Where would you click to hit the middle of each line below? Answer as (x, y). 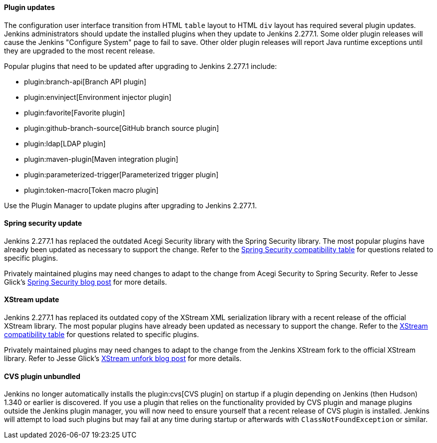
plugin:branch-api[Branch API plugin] (85, 81)
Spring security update (43, 223)
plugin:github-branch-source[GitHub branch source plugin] (122, 128)
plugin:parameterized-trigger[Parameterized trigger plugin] (121, 174)
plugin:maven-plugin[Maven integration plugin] (101, 159)
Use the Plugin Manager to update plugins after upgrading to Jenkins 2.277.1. (131, 205)
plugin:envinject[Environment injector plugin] (98, 97)
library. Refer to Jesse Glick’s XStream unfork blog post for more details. (123, 359)
